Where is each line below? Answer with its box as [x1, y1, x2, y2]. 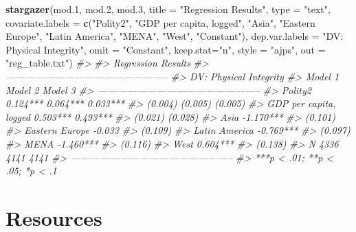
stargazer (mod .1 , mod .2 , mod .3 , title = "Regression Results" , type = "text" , [5, 2, 331, 16]
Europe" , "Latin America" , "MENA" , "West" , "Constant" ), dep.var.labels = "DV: [5, 29, 344, 43]
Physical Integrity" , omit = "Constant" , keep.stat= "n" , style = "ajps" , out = [5, 42, 326, 56]
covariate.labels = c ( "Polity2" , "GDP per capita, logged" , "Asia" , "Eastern [5, 15, 315, 30]
